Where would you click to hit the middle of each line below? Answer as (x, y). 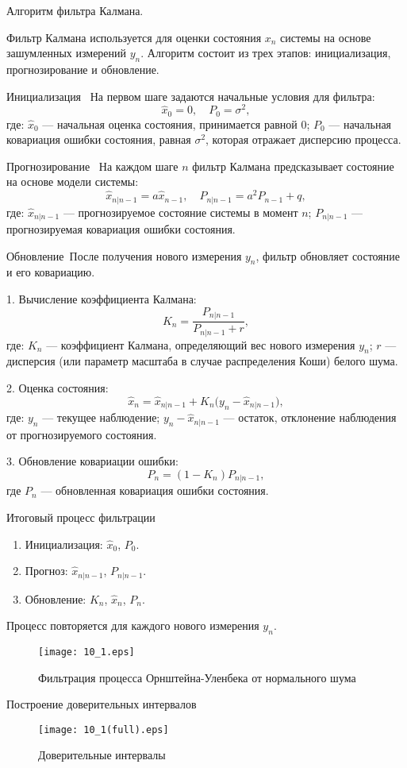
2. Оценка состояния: (58, 387)
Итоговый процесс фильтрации (81, 517)
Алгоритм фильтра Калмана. (75, 10)
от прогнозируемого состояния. (82, 434)
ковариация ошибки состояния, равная (99, 139)
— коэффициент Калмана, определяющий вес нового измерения (201, 344)
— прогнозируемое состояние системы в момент (180, 212)
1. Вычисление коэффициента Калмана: (102, 299)
